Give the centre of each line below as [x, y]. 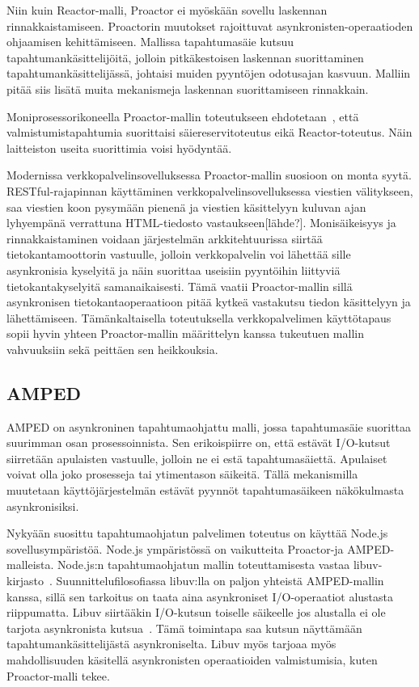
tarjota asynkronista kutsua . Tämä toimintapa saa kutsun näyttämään [184, 628]
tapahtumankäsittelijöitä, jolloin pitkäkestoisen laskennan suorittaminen [185, 57]
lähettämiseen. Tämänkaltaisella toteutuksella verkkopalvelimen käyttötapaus [199, 317]
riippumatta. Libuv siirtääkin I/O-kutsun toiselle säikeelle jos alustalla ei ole [196, 612]
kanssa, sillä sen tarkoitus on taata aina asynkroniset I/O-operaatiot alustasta [200, 596]
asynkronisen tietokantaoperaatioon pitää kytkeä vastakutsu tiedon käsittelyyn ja [209, 302]
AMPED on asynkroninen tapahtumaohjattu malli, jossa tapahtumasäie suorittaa [209, 426]
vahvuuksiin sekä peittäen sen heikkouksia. [112, 349]
